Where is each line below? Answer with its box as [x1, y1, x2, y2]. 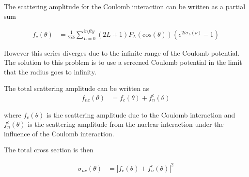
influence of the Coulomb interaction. [4, 128, 114, 138]
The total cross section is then [4, 145, 93, 155]
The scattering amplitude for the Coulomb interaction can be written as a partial [4, 1, 246, 11]
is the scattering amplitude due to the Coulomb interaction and [47, 109, 235, 119]
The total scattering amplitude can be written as [4, 83, 149, 93]
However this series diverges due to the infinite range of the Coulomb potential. [4, 47, 240, 58]
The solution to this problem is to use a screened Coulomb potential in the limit [4, 57, 242, 67]
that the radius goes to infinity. [4, 66, 96, 76]
